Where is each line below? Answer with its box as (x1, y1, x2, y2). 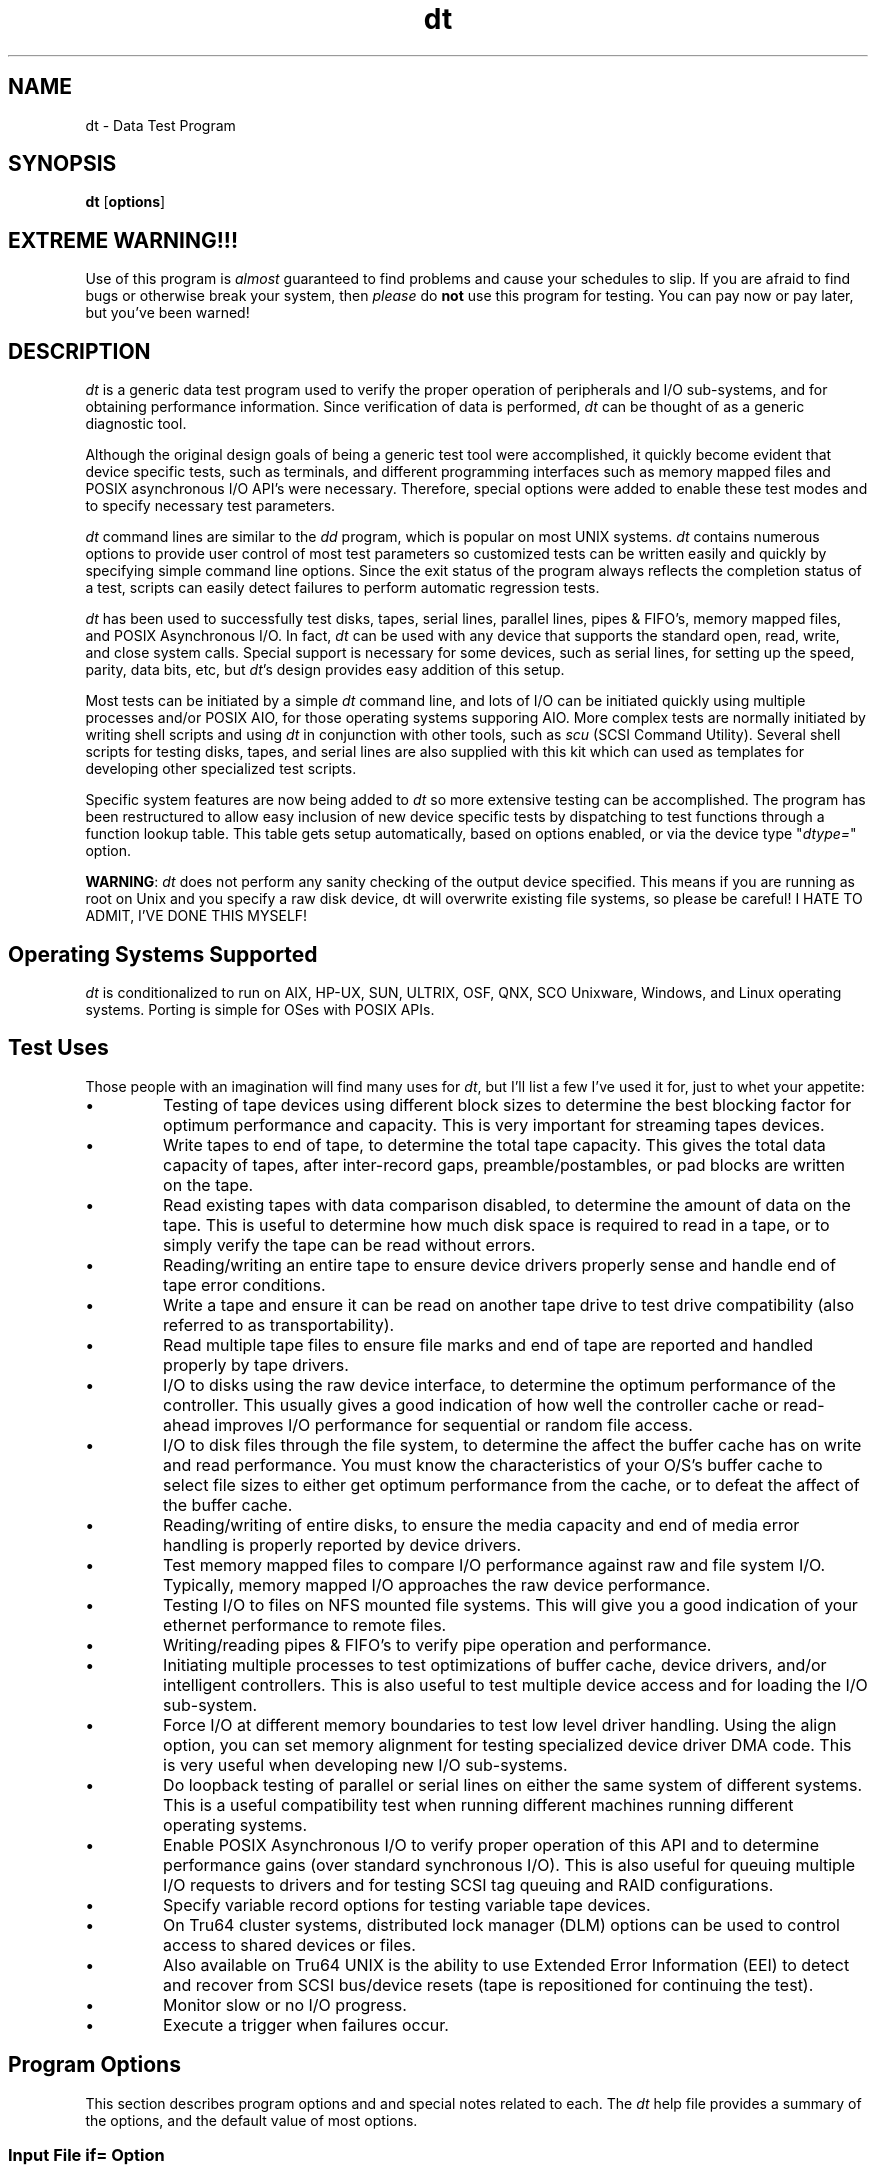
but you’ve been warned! (85, 304, 250, 322)
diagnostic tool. (85, 415, 187, 433)
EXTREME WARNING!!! (8, 227, 238, 253)
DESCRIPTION (8, 338, 151, 364)
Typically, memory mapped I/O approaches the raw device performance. (163, 1574, 711, 1595)
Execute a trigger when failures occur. (163, 2014, 449, 2035)
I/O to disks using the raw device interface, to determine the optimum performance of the (163, 1374, 836, 1395)
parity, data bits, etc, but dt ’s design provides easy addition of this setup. (85, 661, 565, 679)
